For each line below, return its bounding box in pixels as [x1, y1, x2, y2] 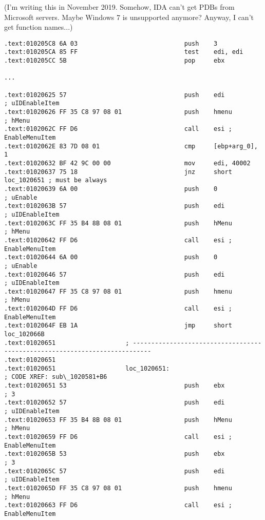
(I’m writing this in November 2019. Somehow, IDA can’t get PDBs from [4, 2, 235, 12]
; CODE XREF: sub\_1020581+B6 [4, 373, 107, 381]
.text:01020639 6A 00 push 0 [4, 185, 218, 192]
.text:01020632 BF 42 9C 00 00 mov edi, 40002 [4, 159, 251, 167]
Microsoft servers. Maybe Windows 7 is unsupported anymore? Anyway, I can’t [4, 11, 254, 22]
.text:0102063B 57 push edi [4, 202, 225, 210]
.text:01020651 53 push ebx [4, 382, 225, 390]
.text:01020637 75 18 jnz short [4, 168, 232, 176]
